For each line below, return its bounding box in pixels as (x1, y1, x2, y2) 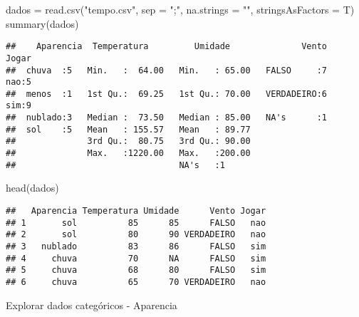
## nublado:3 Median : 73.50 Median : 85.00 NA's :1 (6, 113, 328, 123)
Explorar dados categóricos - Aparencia (6, 297, 177, 312)
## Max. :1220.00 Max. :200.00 (6, 148, 251, 159)
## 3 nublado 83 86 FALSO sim (6, 241, 266, 251)
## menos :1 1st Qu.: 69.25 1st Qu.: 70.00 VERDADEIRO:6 (6, 88, 328, 99)
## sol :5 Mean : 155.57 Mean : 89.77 (6, 124, 251, 135)
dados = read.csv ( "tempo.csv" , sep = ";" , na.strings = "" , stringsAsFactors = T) (6, 2, 355, 16)
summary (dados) (6, 16, 79, 31)
